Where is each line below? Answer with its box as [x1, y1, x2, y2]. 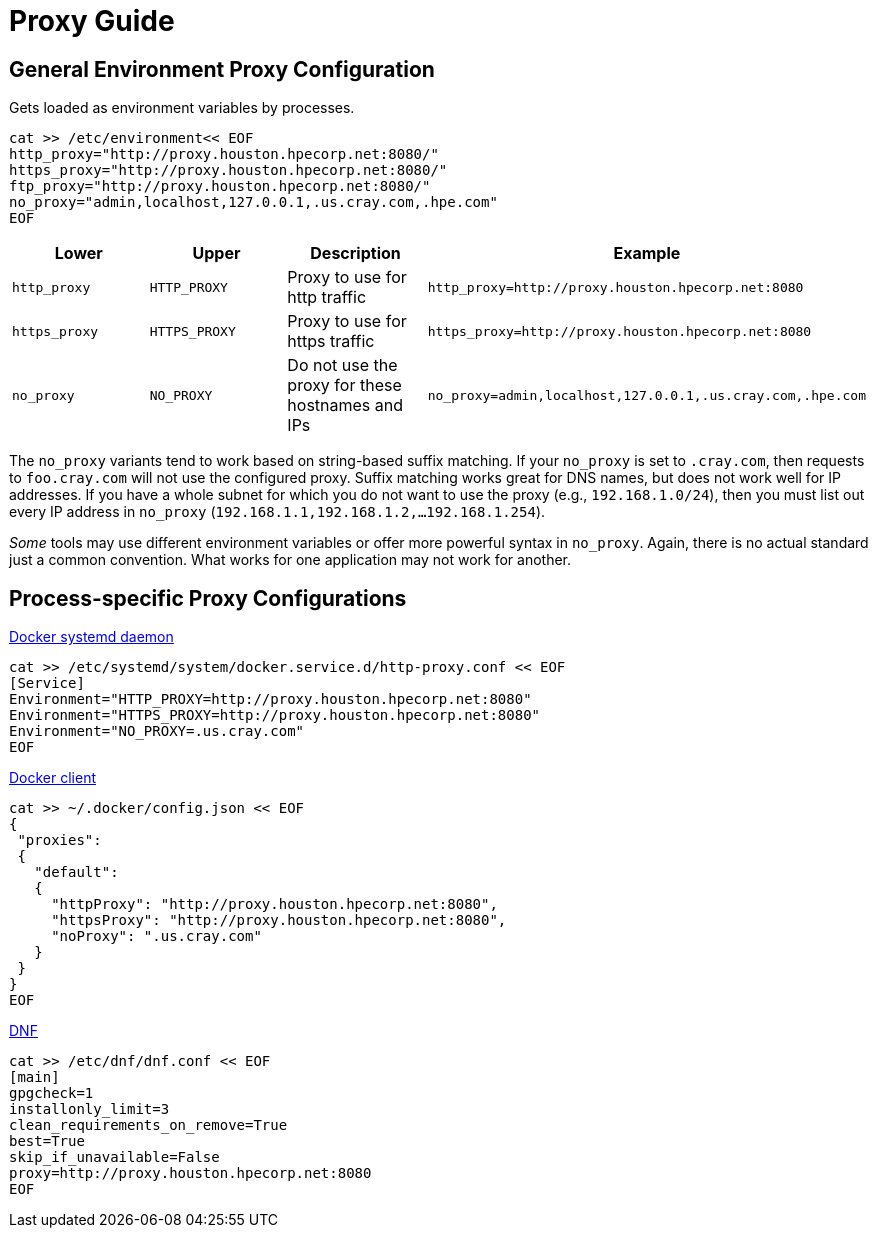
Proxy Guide [9, 4, 175, 38]
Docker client [9, 769, 97, 787]
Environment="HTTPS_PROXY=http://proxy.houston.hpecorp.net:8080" [9, 707, 541, 724]
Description [310, 243, 401, 264]
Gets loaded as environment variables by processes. [9, 99, 355, 117]
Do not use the [287, 355, 398, 376]
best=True [9, 1133, 85, 1150]
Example [613, 243, 681, 264]
